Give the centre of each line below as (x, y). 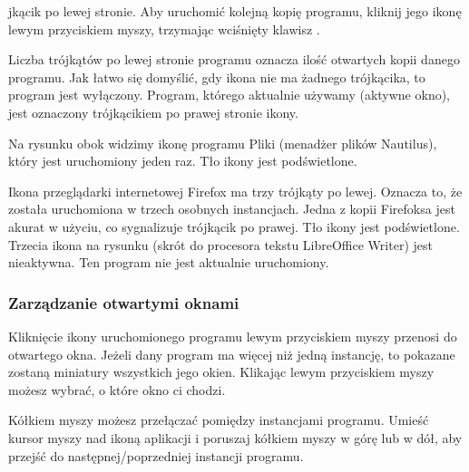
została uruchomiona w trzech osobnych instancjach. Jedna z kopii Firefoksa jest (232, 209)
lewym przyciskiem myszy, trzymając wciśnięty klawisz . (164, 29)
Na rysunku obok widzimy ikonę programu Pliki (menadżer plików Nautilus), (223, 143)
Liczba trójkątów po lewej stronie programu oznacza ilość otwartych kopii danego (234, 59)
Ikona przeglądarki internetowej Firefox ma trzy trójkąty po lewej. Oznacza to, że (235, 191)
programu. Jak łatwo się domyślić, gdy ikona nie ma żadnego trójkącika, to (217, 77)
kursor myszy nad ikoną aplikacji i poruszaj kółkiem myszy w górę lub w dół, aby (235, 437)
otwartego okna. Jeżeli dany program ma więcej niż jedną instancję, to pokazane (232, 354)
